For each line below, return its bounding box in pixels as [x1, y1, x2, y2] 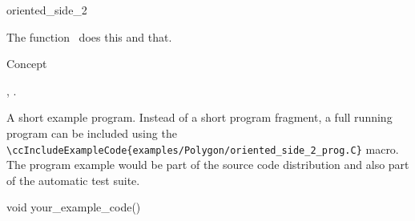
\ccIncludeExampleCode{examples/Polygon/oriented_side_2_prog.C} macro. [6, 140, 399, 157]
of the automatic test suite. [6, 171, 140, 188]
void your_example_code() [6, 199, 141, 215]
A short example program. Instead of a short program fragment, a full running [6, 109, 393, 126]
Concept [6, 55, 47, 72]
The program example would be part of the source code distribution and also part [6, 156, 409, 173]
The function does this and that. [6, 28, 172, 45]
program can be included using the [6, 124, 177, 141]
